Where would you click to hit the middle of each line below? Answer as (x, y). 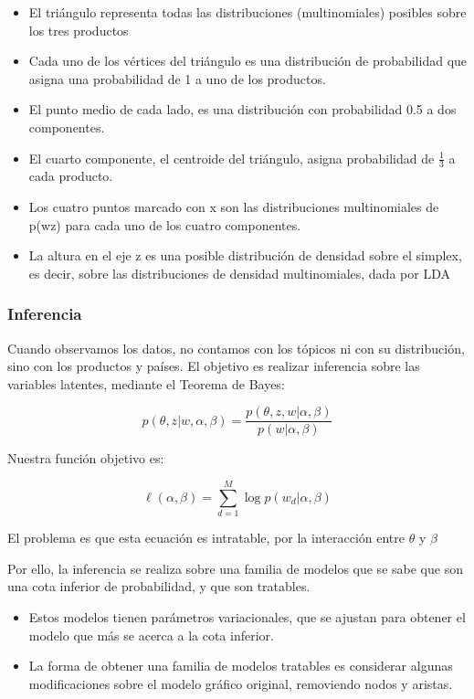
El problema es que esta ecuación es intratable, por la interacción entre (206, 538)
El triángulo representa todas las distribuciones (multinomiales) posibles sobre (248, 12)
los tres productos (79, 30)
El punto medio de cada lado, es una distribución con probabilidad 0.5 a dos (242, 109)
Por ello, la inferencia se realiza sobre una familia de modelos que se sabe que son (235, 568)
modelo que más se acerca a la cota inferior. (151, 635)
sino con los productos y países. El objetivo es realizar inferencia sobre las (214, 366)
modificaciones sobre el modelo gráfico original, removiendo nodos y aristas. (241, 683)
